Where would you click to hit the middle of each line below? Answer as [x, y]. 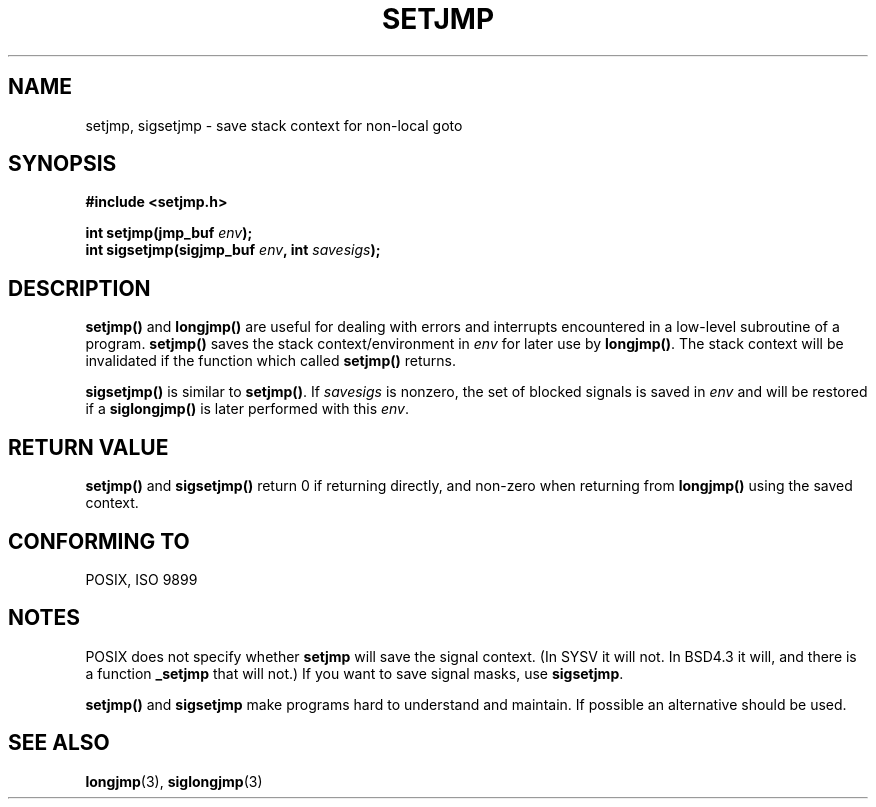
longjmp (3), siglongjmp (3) [174, 781]
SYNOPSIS [62, 164]
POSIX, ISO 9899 [141, 579]
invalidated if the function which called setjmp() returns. [270, 361]
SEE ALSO [59, 743]
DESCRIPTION [79, 288]
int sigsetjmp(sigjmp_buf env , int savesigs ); [233, 250]
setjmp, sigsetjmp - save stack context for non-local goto [274, 125]
